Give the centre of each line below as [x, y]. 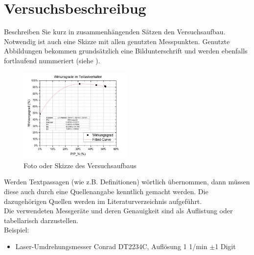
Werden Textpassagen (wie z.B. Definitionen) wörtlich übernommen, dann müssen [127, 182]
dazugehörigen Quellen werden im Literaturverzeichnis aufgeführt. [103, 201]
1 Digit [225, 246]
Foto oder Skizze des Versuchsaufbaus [80, 165]
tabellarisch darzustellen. [41, 220]
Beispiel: [17, 230]
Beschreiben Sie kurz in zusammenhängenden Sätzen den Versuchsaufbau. [115, 32]
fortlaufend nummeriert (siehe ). [52, 60]
